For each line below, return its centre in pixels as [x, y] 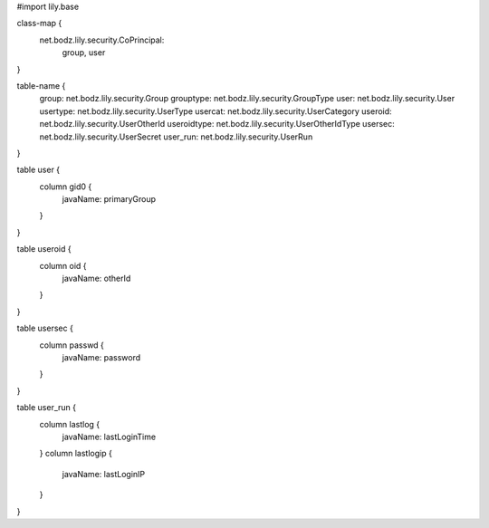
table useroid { [44, 249]
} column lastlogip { [76, 454]
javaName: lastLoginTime [109, 437]
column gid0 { [66, 187]
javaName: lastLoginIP [103, 474]
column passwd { [72, 345]
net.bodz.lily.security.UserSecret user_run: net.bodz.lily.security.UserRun [176, 137]
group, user [84, 53]
